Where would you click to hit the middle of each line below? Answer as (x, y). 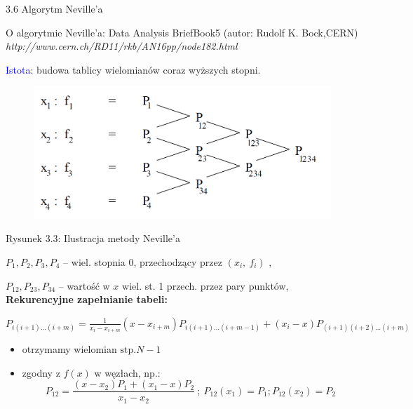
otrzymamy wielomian (69, 349)
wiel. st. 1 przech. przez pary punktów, (205, 285)
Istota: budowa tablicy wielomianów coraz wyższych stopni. (133, 69)
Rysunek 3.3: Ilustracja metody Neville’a (93, 238)
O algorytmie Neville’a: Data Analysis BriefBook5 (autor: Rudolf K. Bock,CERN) (182, 32)
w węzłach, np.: (127, 372)
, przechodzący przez (178, 261)
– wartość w (84, 285)
